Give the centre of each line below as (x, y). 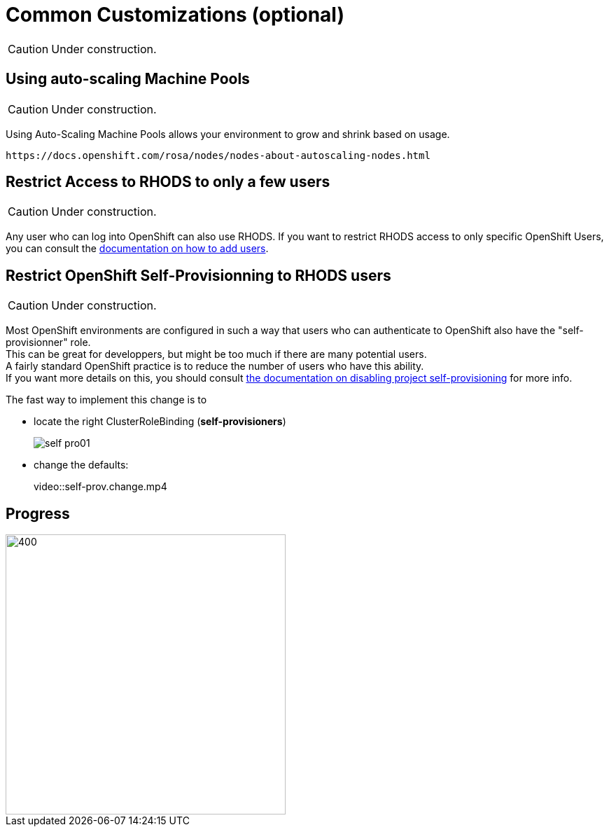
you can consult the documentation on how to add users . (137, 249)
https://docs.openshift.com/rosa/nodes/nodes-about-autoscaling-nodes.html (218, 155)
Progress (38, 513)
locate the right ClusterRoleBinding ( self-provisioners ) (160, 422)
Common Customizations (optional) (175, 15)
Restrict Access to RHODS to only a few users (168, 182)
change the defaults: (81, 465)
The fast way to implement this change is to (106, 400)
